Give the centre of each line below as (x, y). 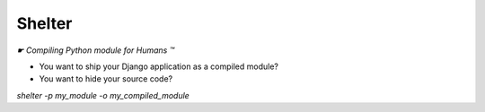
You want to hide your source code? (106, 79)
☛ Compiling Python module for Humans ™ (96, 50)
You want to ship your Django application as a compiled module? (159, 66)
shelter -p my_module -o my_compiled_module (103, 95)
